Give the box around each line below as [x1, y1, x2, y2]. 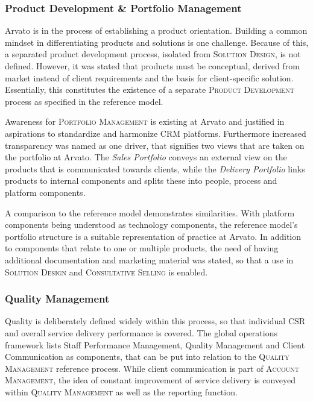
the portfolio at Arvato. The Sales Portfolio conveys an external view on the [5, 151, 287, 163]
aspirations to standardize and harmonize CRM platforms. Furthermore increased [5, 127, 306, 139]
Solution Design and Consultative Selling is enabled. [5, 265, 208, 278]
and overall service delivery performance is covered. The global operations [5, 326, 277, 339]
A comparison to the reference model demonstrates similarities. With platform [5, 206, 295, 219]
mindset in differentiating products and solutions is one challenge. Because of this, [5, 36, 309, 48]
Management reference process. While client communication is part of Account [5, 362, 300, 374]
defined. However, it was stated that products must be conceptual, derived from [5, 60, 300, 72]
